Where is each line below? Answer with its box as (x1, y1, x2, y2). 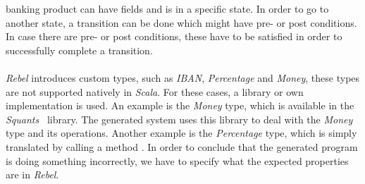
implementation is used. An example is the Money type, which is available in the (6, 98, 354, 113)
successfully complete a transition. (6, 42, 153, 57)
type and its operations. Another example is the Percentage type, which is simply (6, 125, 357, 140)
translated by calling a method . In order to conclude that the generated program (6, 139, 358, 154)
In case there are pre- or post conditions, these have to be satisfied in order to (6, 29, 342, 44)
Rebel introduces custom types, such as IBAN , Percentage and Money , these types (6, 70, 360, 85)
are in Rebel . (6, 167, 59, 182)
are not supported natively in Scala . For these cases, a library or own (6, 84, 304, 99)
